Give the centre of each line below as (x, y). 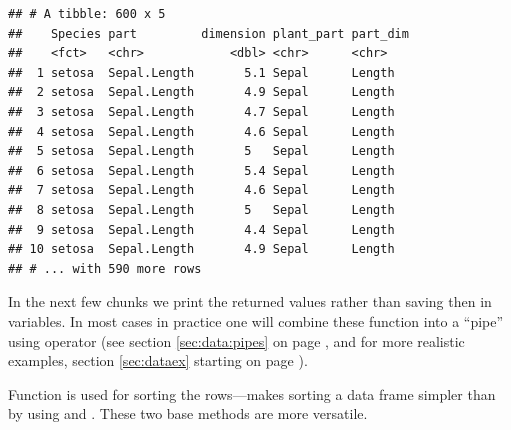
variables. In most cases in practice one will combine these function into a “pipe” (256, 320)
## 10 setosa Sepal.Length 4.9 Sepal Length (201, 249)
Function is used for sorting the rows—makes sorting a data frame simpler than (252, 393)
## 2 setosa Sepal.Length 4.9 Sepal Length (201, 92)
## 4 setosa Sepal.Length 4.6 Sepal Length (201, 131)
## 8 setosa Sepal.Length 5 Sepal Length (201, 209)
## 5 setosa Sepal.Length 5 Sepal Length (201, 151)
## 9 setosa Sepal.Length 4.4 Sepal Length (201, 229)
